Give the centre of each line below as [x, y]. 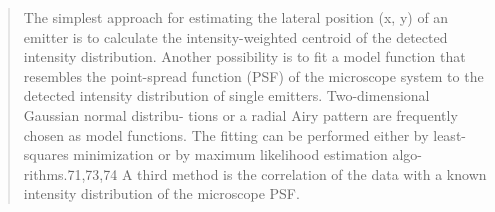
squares [46, 154]
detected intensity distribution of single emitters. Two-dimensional [226, 95]
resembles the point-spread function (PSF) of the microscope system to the [253, 75]
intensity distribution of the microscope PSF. [161, 193]
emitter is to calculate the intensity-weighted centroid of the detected [235, 36]
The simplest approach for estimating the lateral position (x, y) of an [236, 17]
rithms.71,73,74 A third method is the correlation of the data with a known [255, 173]
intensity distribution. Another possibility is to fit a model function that [244, 56]
